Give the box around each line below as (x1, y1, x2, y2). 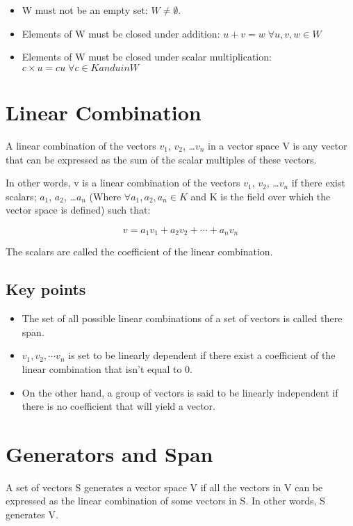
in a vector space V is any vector (208, 138, 347, 152)
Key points (6, 278, 86, 300)
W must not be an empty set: (22, 3, 148, 17)
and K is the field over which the (190, 189, 331, 203)
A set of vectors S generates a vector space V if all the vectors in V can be (6, 479, 323, 494)
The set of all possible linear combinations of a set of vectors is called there (22, 311, 343, 326)
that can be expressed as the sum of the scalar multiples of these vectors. (6, 152, 317, 166)
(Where (89, 189, 122, 203)
